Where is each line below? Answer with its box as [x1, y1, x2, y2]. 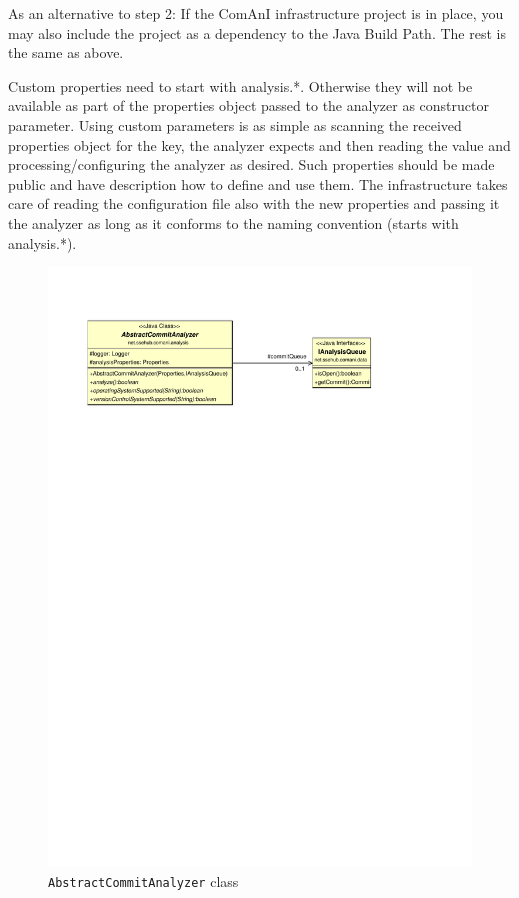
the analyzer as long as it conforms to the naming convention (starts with [8, 212, 459, 233]
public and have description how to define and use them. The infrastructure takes [8, 173, 508, 194]
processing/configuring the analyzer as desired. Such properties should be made [8, 154, 495, 175]
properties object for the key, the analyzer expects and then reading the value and [8, 134, 511, 155]
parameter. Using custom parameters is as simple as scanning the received [8, 114, 462, 135]
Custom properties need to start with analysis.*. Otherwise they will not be [8, 75, 473, 96]
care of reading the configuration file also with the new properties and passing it [8, 193, 500, 214]
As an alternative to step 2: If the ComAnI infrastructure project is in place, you [8, 3, 504, 23]
